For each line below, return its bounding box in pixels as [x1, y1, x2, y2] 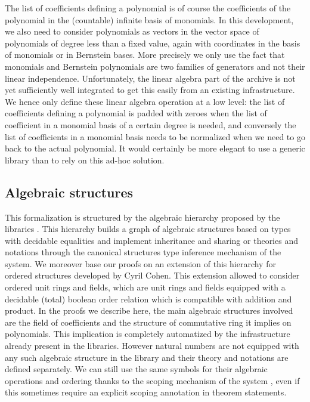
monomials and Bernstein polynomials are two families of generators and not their [5, 60, 305, 72]
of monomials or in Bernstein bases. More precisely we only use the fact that [5, 48, 285, 61]
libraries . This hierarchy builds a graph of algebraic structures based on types [5, 222, 291, 235]
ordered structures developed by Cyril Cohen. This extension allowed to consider [5, 269, 300, 282]
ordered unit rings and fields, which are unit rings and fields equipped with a [5, 281, 286, 293]
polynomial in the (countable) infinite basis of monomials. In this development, [5, 13, 294, 26]
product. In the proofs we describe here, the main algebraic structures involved [5, 304, 293, 317]
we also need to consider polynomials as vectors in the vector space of [5, 25, 259, 38]
